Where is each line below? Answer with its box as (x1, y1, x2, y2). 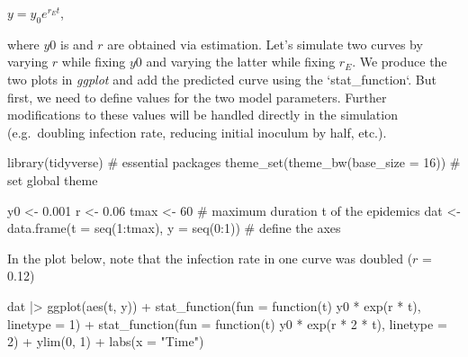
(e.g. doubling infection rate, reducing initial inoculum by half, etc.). (7, 122, 387, 141)
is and (60, 34, 94, 53)
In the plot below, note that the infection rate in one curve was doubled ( (7, 248, 413, 267)
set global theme (7, 170, 98, 189)
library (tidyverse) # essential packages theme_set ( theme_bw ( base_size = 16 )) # (7, 153, 461, 172)
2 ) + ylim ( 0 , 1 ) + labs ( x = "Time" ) (7, 332, 204, 351)
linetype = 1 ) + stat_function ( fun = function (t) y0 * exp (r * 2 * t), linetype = (7, 314, 447, 333)
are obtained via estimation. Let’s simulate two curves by (107, 34, 423, 53)
